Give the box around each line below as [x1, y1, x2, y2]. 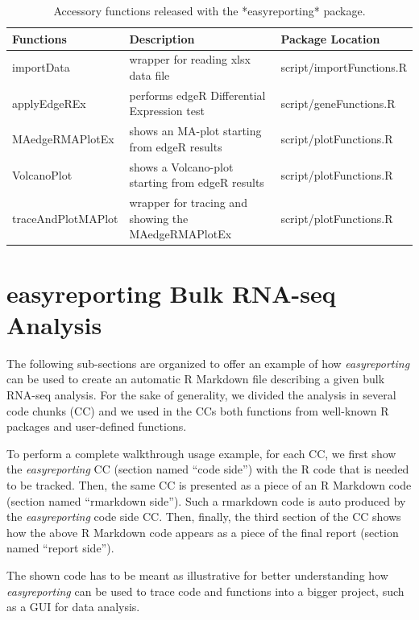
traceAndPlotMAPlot [12, 209, 118, 226]
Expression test [129, 102, 205, 119]
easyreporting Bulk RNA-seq [6, 276, 336, 309]
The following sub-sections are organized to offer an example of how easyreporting [6, 354, 410, 371]
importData [12, 59, 70, 76]
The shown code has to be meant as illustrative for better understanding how [6, 566, 388, 583]
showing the [129, 209, 189, 226]
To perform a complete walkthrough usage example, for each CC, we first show [6, 444, 396, 461]
